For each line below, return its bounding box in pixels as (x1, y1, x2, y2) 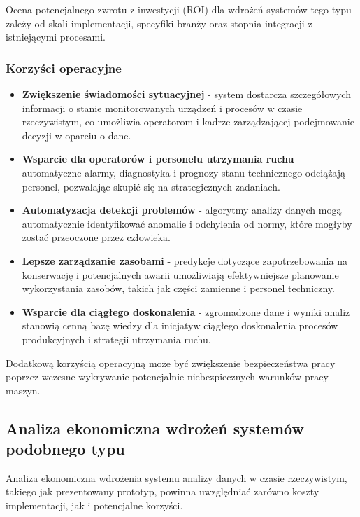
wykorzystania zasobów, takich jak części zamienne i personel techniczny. (22, 281, 335, 296)
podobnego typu (6, 438, 125, 460)
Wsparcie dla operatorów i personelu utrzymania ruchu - (22, 151, 301, 166)
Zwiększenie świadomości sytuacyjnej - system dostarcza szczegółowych (22, 87, 351, 101)
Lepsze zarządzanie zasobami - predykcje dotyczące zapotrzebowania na (22, 253, 347, 268)
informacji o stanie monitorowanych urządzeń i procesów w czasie (22, 100, 303, 115)
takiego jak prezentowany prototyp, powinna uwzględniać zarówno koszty (6, 484, 319, 499)
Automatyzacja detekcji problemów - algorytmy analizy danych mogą (22, 202, 342, 217)
